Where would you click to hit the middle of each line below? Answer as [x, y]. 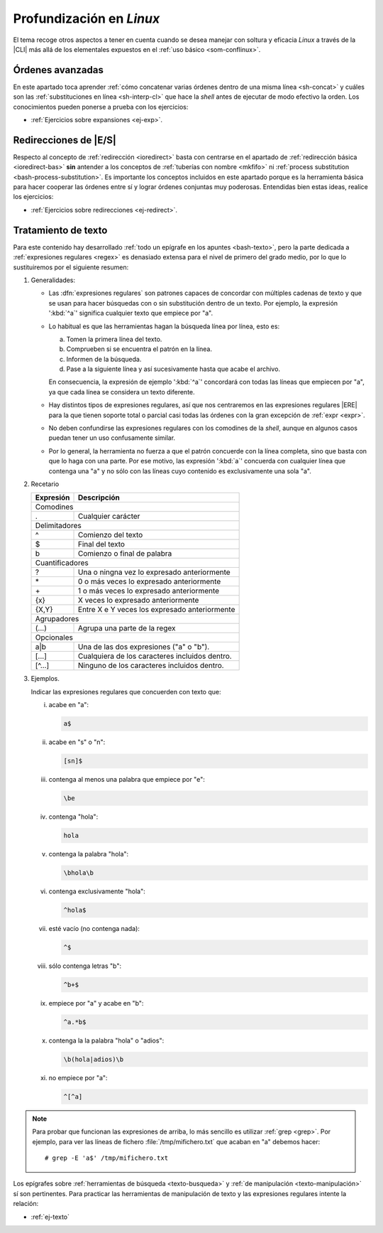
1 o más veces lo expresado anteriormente [149, 591]
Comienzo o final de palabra [125, 554]
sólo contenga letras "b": [85, 966]
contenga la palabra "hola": [89, 854]
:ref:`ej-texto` [50, 1217]
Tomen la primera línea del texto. [114, 339]
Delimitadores [58, 526]
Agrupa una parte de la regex [127, 628]
